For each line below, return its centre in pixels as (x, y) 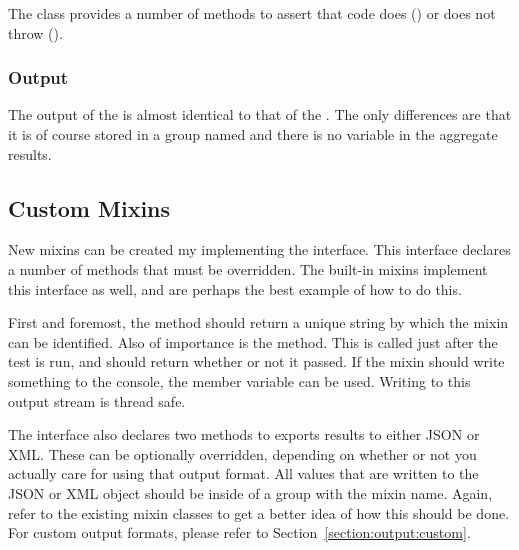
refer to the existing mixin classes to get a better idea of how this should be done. (259, 512)
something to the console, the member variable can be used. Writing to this (239, 380)
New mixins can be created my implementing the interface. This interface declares (259, 249)
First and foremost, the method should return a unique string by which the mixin (258, 322)
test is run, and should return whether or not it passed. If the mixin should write (256, 361)
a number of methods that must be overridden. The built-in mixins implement (248, 268)
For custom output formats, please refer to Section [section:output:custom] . (239, 532)
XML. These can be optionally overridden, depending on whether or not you (242, 453)
